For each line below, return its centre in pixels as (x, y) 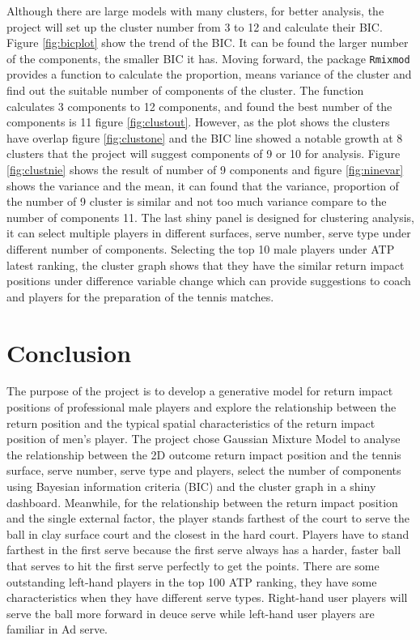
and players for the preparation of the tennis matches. (140, 296)
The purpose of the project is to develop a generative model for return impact (200, 391)
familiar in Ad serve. (57, 629)
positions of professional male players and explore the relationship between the (202, 407)
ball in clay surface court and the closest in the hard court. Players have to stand (208, 533)
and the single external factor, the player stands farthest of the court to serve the (208, 518)
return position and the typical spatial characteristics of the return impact (191, 422)
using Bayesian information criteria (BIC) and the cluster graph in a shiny (191, 486)
